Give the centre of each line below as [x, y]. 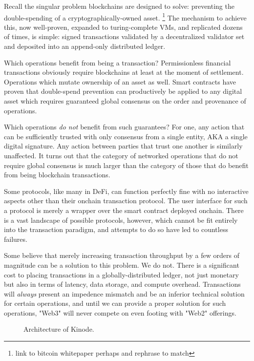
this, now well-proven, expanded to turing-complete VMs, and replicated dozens [123, 27]
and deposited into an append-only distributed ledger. [85, 46]
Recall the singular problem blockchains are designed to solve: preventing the [119, 6]
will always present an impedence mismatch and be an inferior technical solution [124, 293]
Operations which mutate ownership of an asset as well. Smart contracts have [120, 81]
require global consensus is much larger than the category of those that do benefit [126, 165]
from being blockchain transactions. [57, 175]
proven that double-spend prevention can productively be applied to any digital [123, 91]
